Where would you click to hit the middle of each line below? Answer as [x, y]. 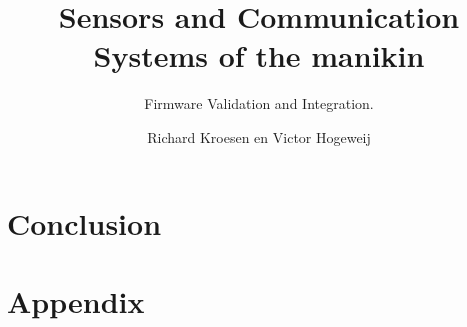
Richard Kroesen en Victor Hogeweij [259, 136]
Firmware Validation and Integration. [259, 103]
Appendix [76, 300]
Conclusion [84, 222]
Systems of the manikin [259, 55]
